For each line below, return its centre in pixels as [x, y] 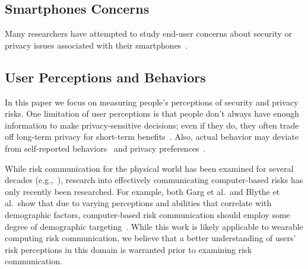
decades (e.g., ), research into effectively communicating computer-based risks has [154, 180]
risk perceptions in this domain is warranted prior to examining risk [128, 249]
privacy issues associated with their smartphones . [96, 45]
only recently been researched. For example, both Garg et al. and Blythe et [142, 191]
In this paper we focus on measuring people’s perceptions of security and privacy [152, 102]
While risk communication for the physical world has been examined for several [149, 168]
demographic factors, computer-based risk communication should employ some [147, 214]
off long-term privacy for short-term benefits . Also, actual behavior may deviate [152, 137]
